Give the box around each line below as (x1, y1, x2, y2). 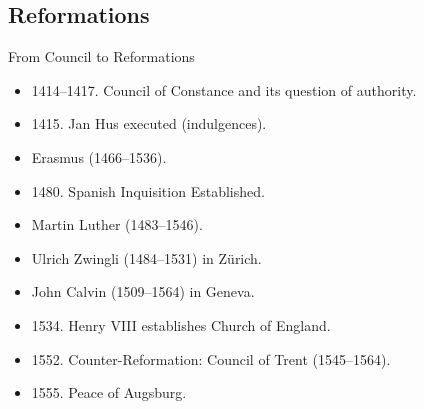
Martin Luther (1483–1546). (31, 214, 203, 235)
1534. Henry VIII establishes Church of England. (31, 314, 331, 335)
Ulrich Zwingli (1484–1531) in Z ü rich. (31, 247, 262, 268)
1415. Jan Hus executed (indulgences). (31, 113, 267, 134)
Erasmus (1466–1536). (31, 146, 167, 167)
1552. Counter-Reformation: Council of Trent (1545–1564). (31, 348, 391, 369)
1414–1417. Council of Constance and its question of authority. (31, 79, 417, 100)
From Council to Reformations (8, 46, 195, 67)
